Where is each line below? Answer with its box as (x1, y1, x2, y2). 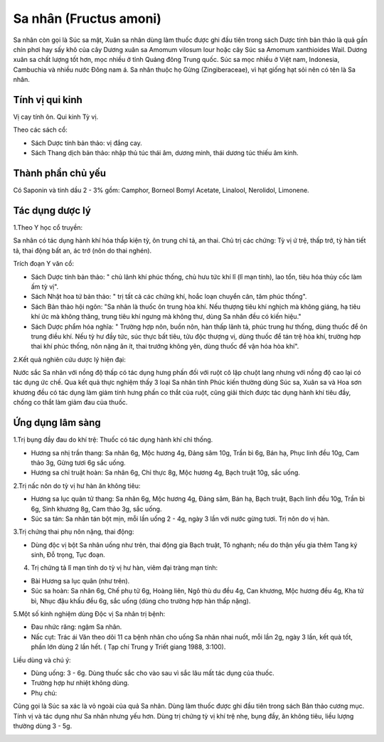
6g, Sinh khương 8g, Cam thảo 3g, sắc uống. (31, 504, 162, 513)
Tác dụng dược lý (13, 204, 92, 216)
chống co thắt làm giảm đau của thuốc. (13, 398, 128, 407)
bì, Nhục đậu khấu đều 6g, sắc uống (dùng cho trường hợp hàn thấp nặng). (31, 596, 251, 605)
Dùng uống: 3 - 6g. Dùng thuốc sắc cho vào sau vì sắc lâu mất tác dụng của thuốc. (31, 669, 274, 677)
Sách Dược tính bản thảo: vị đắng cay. (31, 139, 142, 147)
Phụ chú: (31, 689, 58, 697)
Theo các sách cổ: (13, 125, 68, 134)
